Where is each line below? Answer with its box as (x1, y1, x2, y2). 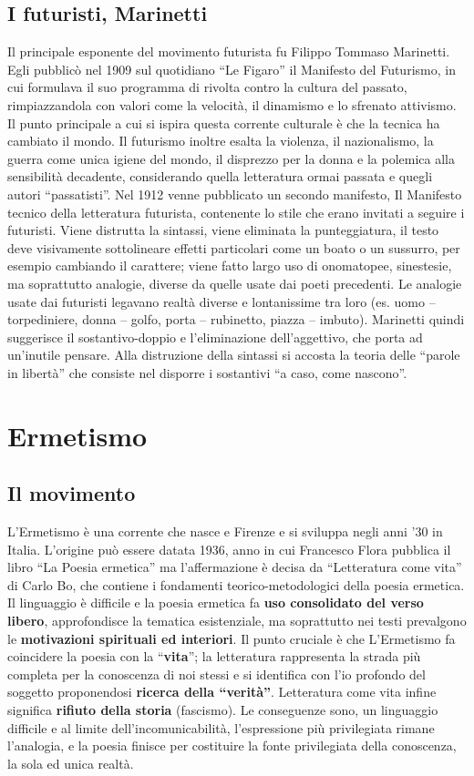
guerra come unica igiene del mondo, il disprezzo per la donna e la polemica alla (7, 148, 455, 168)
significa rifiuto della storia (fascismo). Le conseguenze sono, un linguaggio (7, 700, 438, 719)
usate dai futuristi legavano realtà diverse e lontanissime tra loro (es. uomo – (7, 291, 436, 311)
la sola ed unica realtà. (7, 753, 134, 772)
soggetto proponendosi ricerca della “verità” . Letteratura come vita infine (7, 682, 437, 701)
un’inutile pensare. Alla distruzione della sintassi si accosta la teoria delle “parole (7, 345, 460, 364)
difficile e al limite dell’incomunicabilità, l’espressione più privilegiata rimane (7, 718, 435, 737)
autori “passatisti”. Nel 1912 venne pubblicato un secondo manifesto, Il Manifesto (7, 184, 462, 203)
